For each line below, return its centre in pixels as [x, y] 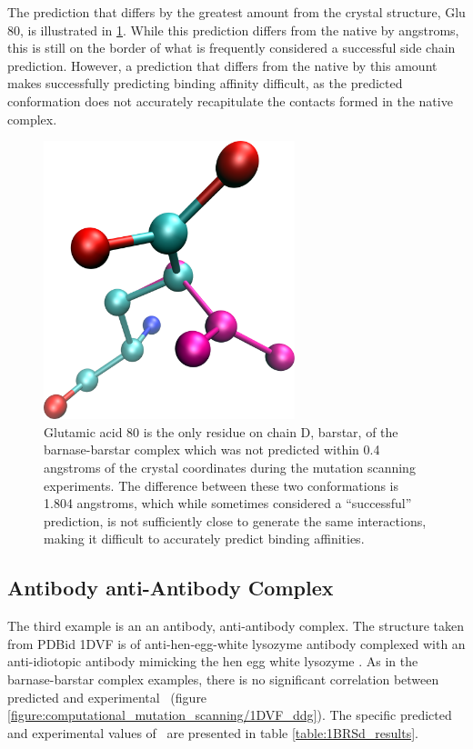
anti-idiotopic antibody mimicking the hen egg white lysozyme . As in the [213, 661]
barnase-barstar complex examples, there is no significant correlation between [223, 679]
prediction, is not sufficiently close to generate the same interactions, [235, 520]
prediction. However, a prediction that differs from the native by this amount [222, 65]
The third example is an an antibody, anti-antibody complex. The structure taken [236, 626]
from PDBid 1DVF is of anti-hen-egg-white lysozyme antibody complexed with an [236, 643]
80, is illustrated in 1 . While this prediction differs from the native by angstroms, [233, 30]
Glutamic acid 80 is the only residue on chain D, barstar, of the [221, 431]
